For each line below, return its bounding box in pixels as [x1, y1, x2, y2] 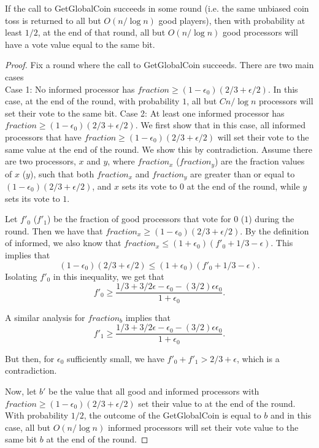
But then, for [5, 352, 55, 365]
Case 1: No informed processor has [5, 82, 135, 95]
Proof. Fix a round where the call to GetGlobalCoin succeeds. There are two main [5, 58, 314, 71]
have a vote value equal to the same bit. [5, 37, 155, 50]
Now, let [5, 385, 37, 397]
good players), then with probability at [158, 14, 306, 26]
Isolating [5, 269, 37, 282]
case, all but [5, 420, 50, 433]
